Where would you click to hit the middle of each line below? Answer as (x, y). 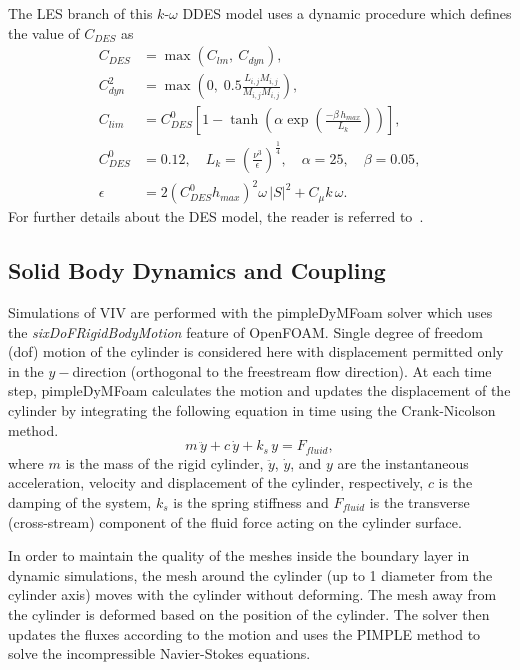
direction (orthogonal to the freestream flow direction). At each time (282, 370)
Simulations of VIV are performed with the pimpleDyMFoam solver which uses (250, 312)
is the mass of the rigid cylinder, (164, 462)
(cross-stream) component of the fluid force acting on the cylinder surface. (235, 521)
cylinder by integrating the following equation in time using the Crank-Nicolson (252, 409)
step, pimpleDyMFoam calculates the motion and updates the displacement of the (259, 390)
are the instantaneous (403, 462)
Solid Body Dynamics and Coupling (197, 270)
